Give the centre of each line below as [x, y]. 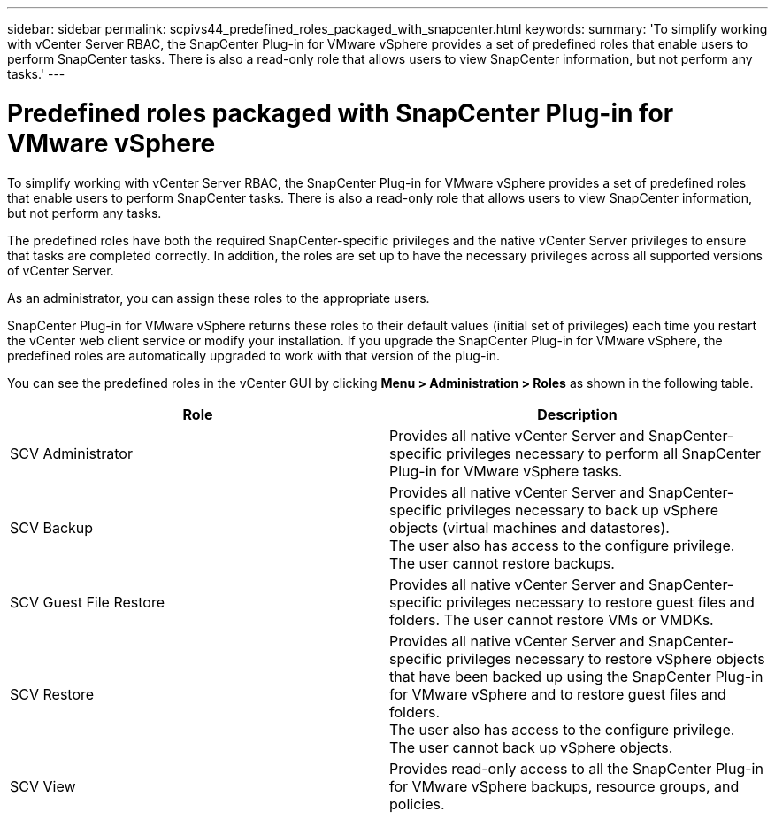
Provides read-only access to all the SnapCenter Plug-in [576, 768]
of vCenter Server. [61, 270]
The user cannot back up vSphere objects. [531, 747]
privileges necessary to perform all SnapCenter [603, 453]
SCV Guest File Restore [88, 602]
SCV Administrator [71, 453]
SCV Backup [52, 527]
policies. [417, 804]
